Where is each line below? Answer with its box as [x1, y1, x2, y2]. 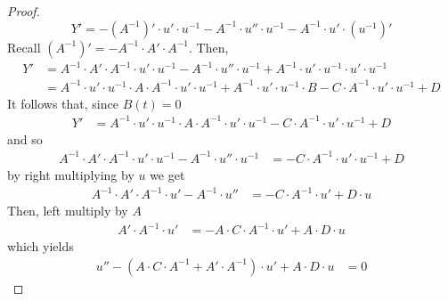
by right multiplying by [7, 165, 134, 183]
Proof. [7, 2, 40, 20]
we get [150, 165, 185, 183]
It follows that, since [7, 94, 118, 112]
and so [7, 129, 43, 148]
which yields [7, 237, 74, 256]
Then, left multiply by [7, 201, 128, 220]
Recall [7, 37, 41, 56]
